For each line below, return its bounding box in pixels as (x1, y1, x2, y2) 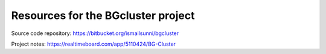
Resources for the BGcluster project (11, 9, 195, 22)
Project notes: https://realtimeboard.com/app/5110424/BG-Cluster (11, 40, 176, 47)
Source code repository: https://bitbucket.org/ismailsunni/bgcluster (11, 30, 179, 37)
